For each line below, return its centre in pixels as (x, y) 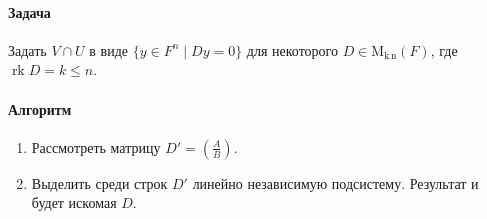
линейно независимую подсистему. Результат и (335, 182)
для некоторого (292, 49)
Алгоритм (40, 108)
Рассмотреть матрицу (96, 146)
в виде (109, 49)
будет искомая (74, 202)
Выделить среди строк (99, 182)
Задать (27, 49)
